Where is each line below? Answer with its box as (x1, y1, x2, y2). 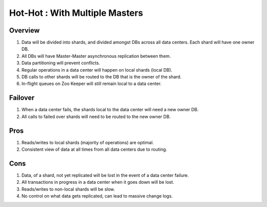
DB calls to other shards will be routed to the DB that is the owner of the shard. (21, 74, 181, 80)
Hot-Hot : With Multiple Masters (9, 7, 143, 18)
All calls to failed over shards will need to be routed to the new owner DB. (21, 114, 171, 120)
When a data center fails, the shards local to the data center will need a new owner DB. (21, 107, 199, 113)
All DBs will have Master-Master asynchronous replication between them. (21, 53, 171, 59)
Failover (9, 94, 35, 102)
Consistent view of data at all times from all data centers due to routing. (21, 146, 168, 152)
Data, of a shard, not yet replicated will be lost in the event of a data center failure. (21, 172, 189, 178)
